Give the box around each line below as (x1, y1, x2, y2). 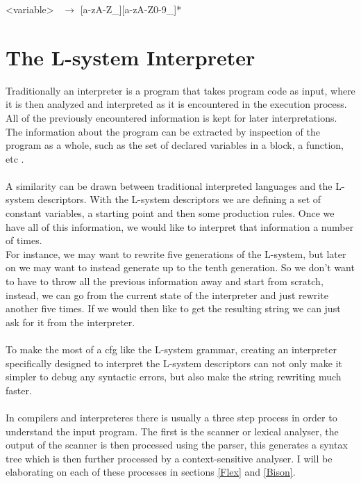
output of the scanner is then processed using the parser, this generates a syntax (6, 437, 348, 452)
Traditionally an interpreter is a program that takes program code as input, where (6, 83, 355, 97)
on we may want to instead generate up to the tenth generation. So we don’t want (6, 260, 355, 275)
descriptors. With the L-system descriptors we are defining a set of (37, 192, 321, 207)
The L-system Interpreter (6, 42, 255, 71)
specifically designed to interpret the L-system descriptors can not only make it (6, 355, 342, 370)
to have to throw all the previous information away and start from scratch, (6, 274, 324, 289)
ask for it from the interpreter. (6, 314, 135, 329)
